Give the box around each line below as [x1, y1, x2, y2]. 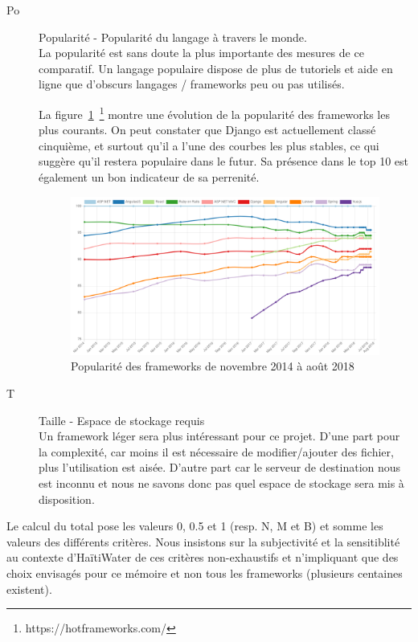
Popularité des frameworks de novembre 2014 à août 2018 [71, 358, 354, 374]
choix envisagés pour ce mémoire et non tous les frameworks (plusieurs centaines [6, 564, 403, 581]
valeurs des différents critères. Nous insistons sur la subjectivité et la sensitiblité [6, 533, 400, 550]
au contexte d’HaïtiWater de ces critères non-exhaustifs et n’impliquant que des [6, 549, 399, 566]
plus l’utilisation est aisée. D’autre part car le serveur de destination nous [39, 459, 401, 476]
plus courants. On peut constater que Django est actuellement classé [39, 121, 376, 138]
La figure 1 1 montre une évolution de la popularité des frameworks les [39, 103, 390, 122]
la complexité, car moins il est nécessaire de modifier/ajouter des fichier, [39, 443, 394, 460]
